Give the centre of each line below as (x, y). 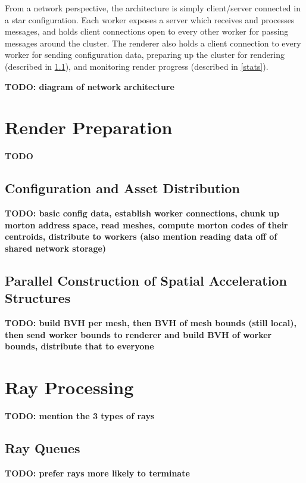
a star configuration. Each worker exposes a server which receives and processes (150, 19)
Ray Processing (69, 387)
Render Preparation (89, 127)
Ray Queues (43, 448)
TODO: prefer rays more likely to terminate (97, 473)
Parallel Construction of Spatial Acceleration (146, 280)
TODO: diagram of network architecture (90, 86)
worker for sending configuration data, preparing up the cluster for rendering (145, 55)
